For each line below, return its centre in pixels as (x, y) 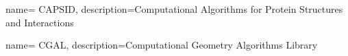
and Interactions (40, 22)
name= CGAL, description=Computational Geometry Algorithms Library (162, 45)
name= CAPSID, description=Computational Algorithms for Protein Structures (174, 9)
